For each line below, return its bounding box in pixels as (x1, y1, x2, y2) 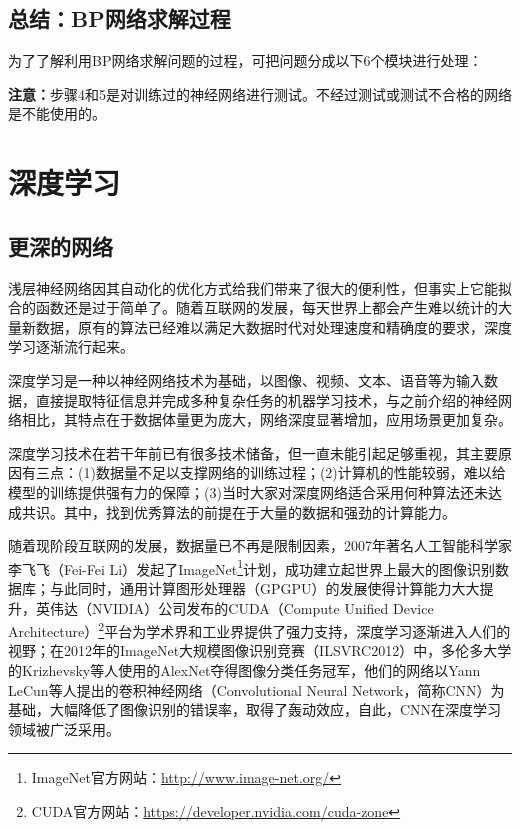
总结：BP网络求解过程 (8, 3, 231, 34)
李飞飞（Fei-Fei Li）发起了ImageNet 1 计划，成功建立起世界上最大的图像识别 (8, 555, 496, 579)
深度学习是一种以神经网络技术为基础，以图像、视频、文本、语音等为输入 (8, 369, 484, 390)
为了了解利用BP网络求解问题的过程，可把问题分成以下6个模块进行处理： (8, 50, 483, 71)
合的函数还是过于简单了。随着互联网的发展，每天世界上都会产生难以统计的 (8, 297, 498, 318)
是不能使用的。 (8, 103, 106, 124)
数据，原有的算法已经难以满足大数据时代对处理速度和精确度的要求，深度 (35, 316, 512, 337)
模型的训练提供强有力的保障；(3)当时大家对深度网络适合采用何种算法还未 (8, 481, 488, 502)
